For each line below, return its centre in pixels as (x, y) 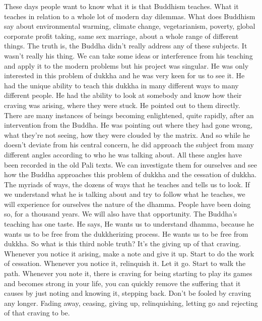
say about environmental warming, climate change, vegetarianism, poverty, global (130, 26)
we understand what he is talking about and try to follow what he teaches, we (125, 194)
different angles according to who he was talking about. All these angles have (123, 154)
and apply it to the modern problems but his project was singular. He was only (126, 65)
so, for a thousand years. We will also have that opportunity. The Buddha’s (121, 214)
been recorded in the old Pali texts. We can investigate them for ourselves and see (130, 164)
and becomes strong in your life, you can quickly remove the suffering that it (122, 283)
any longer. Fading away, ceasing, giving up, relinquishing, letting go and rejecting (131, 303)
